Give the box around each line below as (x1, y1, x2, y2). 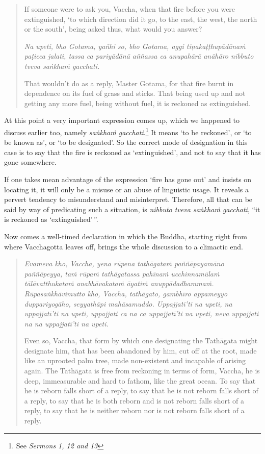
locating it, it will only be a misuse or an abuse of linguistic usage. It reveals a (4, 184, 249, 194)
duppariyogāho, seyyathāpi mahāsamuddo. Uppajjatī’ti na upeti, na (24, 298, 232, 309)
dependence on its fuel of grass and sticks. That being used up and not (24, 88, 246, 98)
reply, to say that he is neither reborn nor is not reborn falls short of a (24, 405, 245, 416)
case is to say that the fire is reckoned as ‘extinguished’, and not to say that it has (4, 146, 261, 157)
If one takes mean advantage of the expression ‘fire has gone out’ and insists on (4, 173, 252, 184)
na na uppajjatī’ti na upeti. (24, 318, 109, 329)
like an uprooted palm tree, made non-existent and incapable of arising (24, 355, 246, 366)
